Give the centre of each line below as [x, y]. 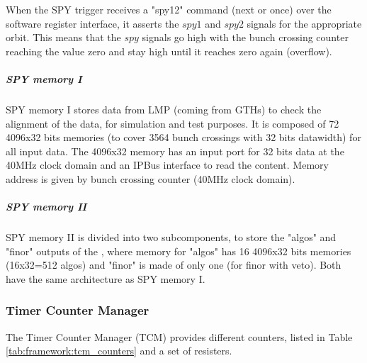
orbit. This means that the [63, 37]
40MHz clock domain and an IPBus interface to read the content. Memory [167, 165]
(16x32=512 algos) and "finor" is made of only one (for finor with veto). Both [174, 265]
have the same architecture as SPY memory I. [106, 278]
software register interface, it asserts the [92, 23]
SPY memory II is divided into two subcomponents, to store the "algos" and [171, 237]
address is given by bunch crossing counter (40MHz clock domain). [151, 178]
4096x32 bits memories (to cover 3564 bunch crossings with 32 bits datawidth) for [183, 137]
